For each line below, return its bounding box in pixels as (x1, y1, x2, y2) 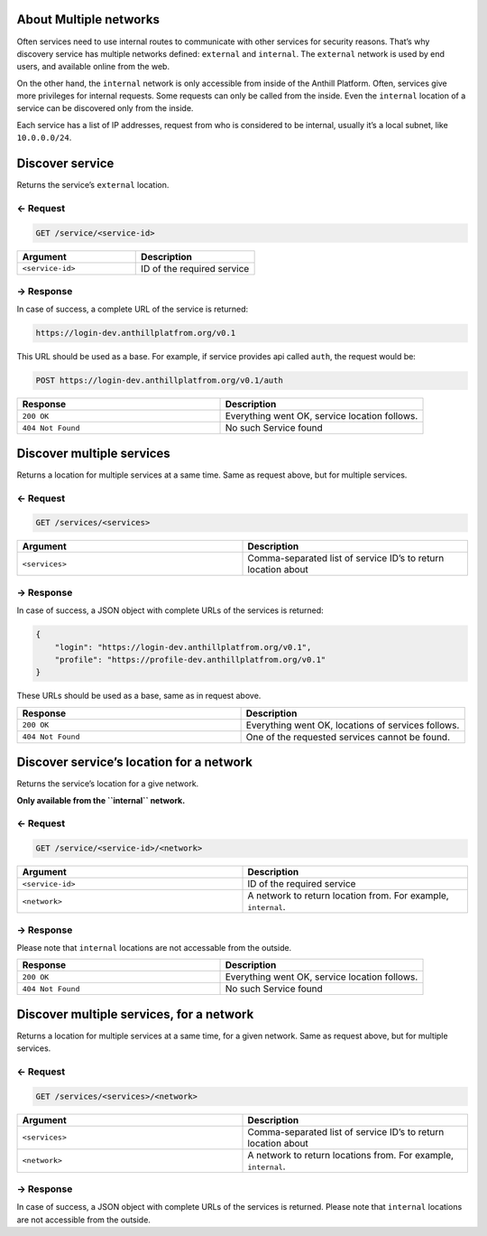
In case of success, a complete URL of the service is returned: (16, 303, 249, 315)
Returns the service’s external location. (16, 180, 170, 191)
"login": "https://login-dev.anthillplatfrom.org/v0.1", (54, 642, 312, 652)
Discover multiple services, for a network (16, 1007, 254, 1022)
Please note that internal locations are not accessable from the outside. (16, 942, 292, 953)
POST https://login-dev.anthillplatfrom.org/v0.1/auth (35, 376, 283, 386)
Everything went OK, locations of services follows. (245, 719, 460, 731)
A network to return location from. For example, (247, 889, 450, 902)
